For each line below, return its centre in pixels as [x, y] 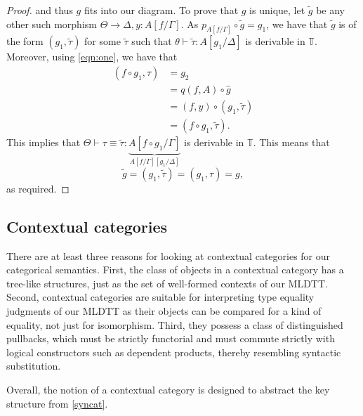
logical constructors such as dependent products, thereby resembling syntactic [174, 352]
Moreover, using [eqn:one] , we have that [92, 57]
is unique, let [277, 10]
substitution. [34, 366]
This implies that [44, 142]
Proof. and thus [40, 10]
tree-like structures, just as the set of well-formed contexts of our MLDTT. [167, 283]
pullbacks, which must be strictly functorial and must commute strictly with [171, 338]
